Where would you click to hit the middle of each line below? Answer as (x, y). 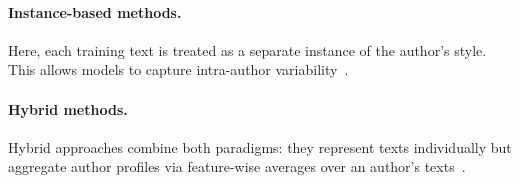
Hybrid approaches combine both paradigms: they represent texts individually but (260, 146)
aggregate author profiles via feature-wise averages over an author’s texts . (237, 166)
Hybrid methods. (68, 108)
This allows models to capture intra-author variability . (178, 69)
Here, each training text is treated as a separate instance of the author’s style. (247, 49)
